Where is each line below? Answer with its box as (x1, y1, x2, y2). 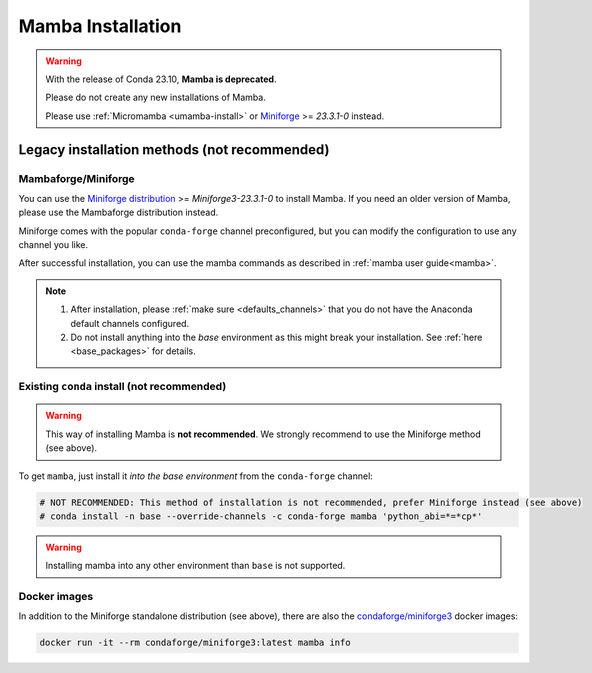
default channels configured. (70, 317, 190, 329)
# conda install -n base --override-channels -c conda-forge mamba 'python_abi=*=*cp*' (39, 510, 483, 522)
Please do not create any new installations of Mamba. (45, 91, 267, 104)
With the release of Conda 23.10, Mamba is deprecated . (45, 73, 277, 85)
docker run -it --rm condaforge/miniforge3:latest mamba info (39, 637, 351, 649)
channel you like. (18, 239, 89, 251)
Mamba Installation (18, 15, 182, 37)
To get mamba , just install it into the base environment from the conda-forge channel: (18, 470, 374, 482)
